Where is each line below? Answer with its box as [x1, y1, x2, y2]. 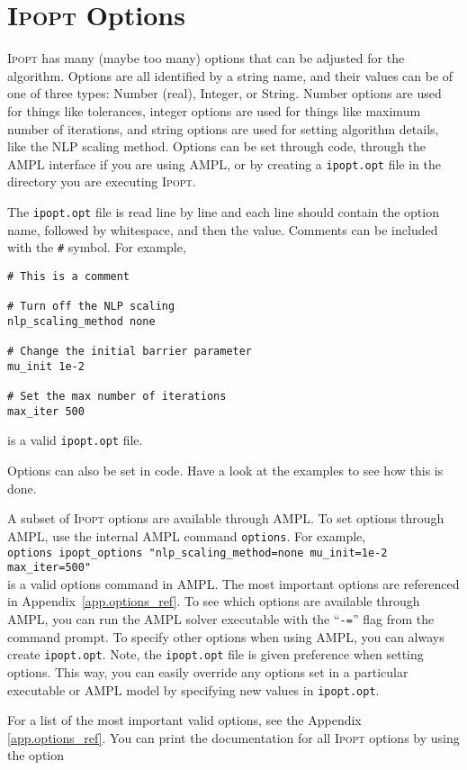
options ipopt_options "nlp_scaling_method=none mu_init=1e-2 [7, 546, 388, 559]
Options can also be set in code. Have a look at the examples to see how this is [7, 461, 444, 480]
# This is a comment [7, 269, 130, 283]
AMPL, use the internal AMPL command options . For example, [7, 526, 366, 545]
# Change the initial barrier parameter [7, 345, 253, 358]
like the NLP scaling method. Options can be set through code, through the [7, 137, 427, 156]
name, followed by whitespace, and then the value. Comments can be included [7, 220, 438, 239]
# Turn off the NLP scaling [7, 300, 175, 313]
